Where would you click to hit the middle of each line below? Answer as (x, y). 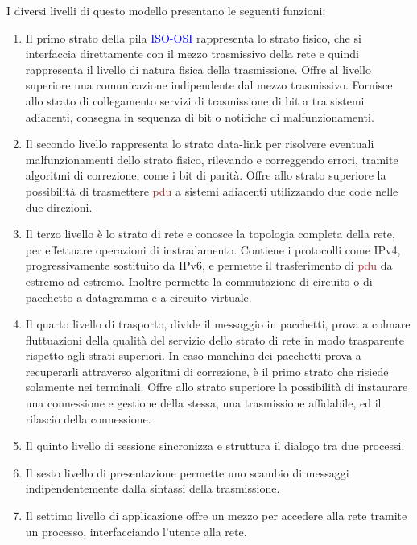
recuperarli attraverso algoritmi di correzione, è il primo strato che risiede (207, 371)
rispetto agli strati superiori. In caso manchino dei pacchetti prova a (193, 355)
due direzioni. (59, 206)
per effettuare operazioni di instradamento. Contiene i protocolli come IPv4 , (213, 249)
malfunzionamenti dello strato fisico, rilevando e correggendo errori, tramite (212, 159)
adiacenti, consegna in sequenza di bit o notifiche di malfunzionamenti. (200, 116)
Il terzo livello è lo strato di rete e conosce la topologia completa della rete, (210, 234)
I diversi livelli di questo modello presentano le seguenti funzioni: (166, 10)
